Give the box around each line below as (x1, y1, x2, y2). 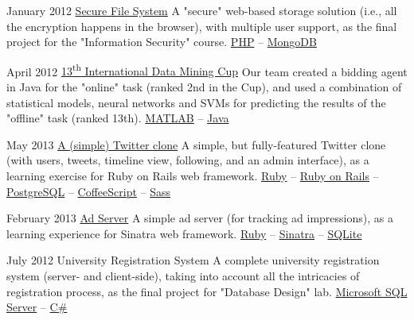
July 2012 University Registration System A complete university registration (6, 252, 380, 268)
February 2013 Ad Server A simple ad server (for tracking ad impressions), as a (6, 210, 393, 226)
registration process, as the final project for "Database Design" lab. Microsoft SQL (6, 283, 408, 299)
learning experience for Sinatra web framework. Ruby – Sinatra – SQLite (6, 225, 362, 241)
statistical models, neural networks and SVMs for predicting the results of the (6, 94, 386, 110)
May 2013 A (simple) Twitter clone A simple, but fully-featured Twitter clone (6, 136, 386, 152)
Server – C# (6, 299, 68, 315)
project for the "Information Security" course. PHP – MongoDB (6, 33, 317, 50)
